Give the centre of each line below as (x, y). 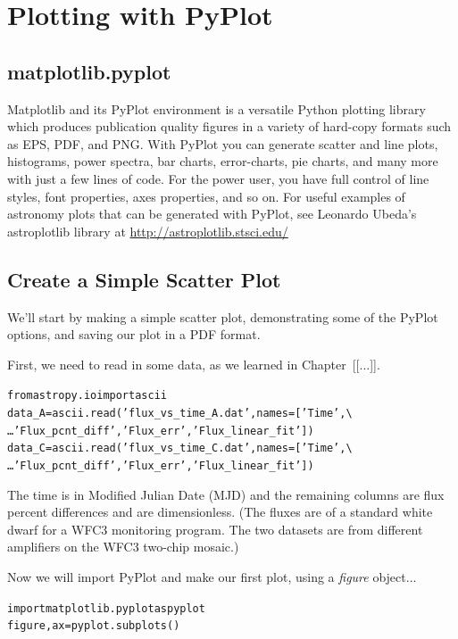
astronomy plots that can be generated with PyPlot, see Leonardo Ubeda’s (212, 214)
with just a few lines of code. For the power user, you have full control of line (218, 178)
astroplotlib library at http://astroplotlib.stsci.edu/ (148, 231)
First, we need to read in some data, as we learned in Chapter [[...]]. (194, 364)
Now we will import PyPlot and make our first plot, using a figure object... (212, 576)
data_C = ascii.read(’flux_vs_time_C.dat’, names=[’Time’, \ (180, 448)
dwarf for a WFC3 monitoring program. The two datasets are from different (215, 529)
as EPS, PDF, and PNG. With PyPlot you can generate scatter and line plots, (223, 143)
